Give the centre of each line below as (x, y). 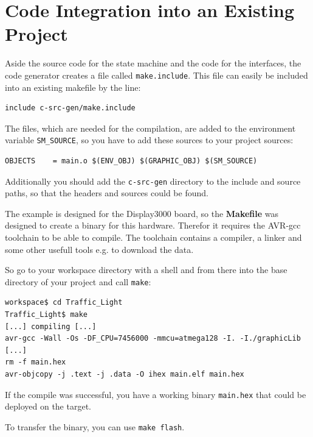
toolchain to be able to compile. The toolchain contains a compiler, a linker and (153, 237)
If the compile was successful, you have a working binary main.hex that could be (156, 394)
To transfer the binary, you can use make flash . (95, 426)
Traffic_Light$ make (46, 315)
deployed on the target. (48, 406)
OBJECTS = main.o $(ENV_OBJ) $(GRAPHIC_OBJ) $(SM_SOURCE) (131, 161)
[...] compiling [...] (51, 326)
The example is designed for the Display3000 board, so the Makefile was (142, 213)
